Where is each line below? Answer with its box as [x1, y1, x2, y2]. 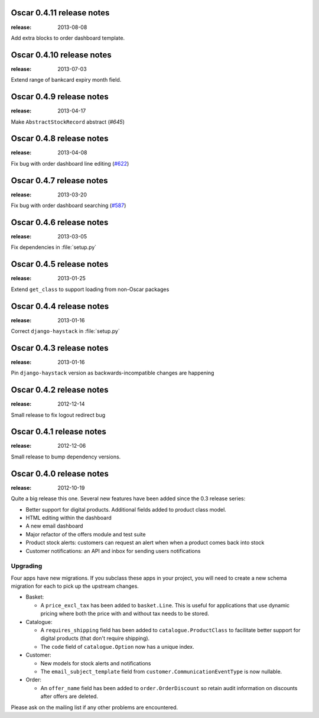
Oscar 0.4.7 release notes [11, 175, 109, 186]
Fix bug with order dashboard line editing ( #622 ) [11, 160, 129, 167]
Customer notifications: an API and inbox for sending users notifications [25, 547, 201, 554]
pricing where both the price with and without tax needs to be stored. [40, 610, 210, 617]
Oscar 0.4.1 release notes [11, 426, 106, 437]
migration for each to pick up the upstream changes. [11, 583, 139, 590]
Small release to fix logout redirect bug [11, 411, 106, 418]
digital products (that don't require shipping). [40, 635, 150, 642]
